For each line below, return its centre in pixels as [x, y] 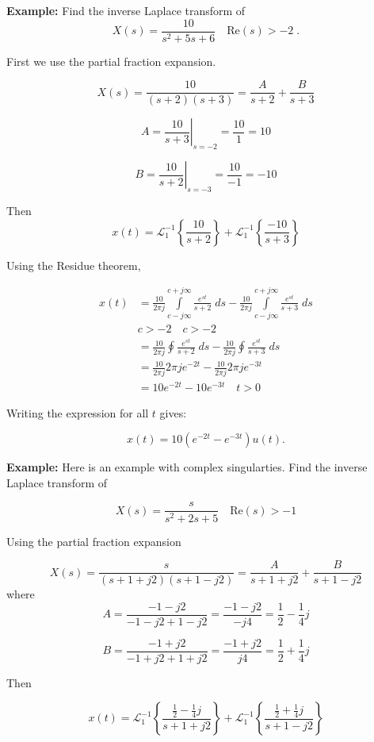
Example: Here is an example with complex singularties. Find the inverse [187, 467]
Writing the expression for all [78, 412]
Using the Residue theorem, [74, 265]
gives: [173, 412]
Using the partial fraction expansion [94, 541]
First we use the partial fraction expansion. [111, 61]
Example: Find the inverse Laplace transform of [126, 10]
